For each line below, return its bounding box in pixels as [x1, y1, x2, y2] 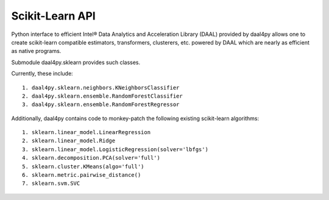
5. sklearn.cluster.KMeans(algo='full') [22, 163, 144, 170]
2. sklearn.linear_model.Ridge [22, 137, 116, 145]
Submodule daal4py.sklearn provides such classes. [11, 59, 141, 66]
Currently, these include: [11, 70, 73, 77]
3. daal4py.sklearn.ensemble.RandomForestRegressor [22, 101, 180, 108]
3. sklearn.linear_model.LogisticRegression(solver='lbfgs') [22, 146, 208, 152]
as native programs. [11, 48, 62, 55]
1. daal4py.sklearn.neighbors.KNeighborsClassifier [22, 84, 180, 91]
